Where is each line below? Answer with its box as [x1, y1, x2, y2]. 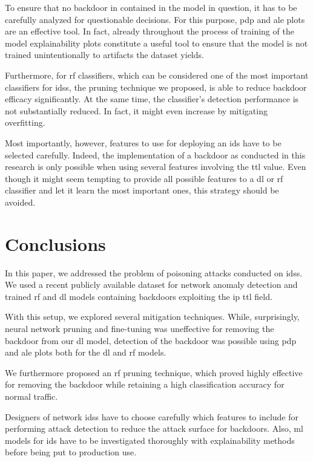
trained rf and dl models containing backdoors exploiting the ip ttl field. [5, 290, 272, 302]
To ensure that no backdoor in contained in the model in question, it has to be [5, 1, 297, 13]
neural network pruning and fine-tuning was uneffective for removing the [5, 322, 274, 334]
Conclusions [5, 231, 106, 256]
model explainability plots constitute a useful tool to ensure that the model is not [5, 36, 308, 49]
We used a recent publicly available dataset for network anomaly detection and [5, 278, 298, 291]
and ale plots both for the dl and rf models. [5, 346, 166, 359]
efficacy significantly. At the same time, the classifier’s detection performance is [5, 93, 299, 105]
